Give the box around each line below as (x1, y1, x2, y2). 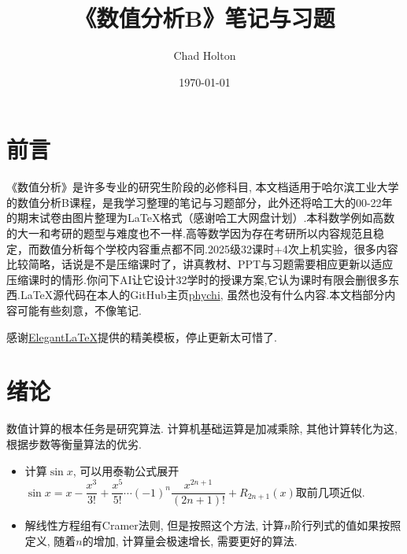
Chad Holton (173, 47, 236, 64)
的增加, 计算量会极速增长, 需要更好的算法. (82, 532, 298, 548)
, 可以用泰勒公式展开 (72, 462, 179, 478)
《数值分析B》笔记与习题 (74, 2, 335, 34)
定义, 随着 (24, 532, 76, 548)
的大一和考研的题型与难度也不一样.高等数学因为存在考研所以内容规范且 (6, 225, 373, 242)
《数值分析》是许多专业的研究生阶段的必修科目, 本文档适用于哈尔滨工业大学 (6, 179, 399, 195)
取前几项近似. (295, 483, 365, 500)
